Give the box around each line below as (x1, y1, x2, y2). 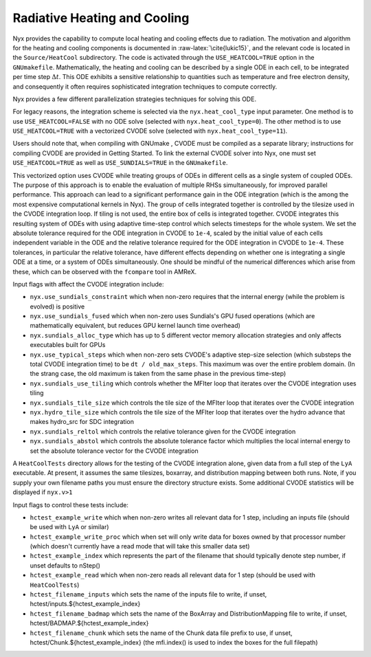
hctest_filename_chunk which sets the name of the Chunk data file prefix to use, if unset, (30, 629, 293, 637)
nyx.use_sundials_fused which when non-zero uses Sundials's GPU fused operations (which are (30, 312, 315, 320)
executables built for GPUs (30, 341, 106, 349)
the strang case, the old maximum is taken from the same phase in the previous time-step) (30, 370, 286, 378)
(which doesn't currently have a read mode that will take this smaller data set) (30, 542, 250, 550)
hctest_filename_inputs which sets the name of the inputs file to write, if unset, (30, 590, 267, 599)
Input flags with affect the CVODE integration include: (12, 280, 164, 288)
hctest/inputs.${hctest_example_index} (30, 600, 141, 608)
